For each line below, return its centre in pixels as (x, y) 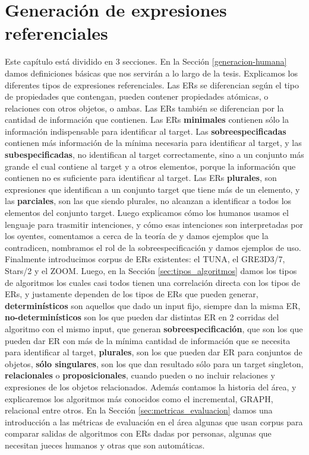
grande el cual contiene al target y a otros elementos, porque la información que (150, 166)
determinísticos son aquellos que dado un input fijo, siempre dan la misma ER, (153, 305)
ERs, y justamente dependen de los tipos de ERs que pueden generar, (132, 294)
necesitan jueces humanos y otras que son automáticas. (105, 445)
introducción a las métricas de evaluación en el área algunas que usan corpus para (154, 421)
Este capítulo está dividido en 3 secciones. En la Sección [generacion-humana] (146, 61)
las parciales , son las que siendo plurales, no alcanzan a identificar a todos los (148, 201)
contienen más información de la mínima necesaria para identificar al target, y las (153, 143)
